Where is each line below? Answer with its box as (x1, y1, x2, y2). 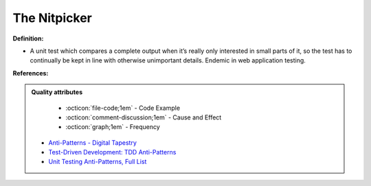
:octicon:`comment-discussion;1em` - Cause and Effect (65, 113, 222, 121)
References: (12, 69, 49, 77)
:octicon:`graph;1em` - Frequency (65, 123, 161, 131)
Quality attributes (31, 88, 82, 96)
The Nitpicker (12, 10, 93, 25)
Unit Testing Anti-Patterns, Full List (48, 158, 147, 166)
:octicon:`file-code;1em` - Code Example (65, 104, 181, 112)
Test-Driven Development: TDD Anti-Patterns (48, 148, 177, 156)
